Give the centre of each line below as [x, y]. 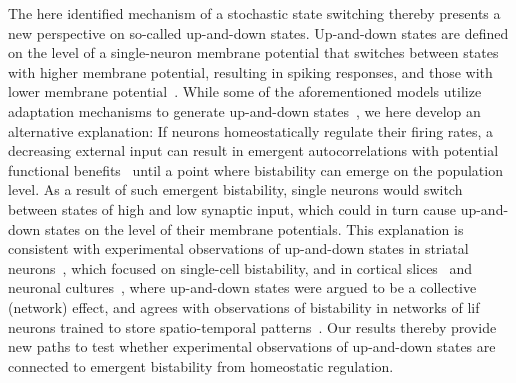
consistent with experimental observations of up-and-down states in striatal [238, 248]
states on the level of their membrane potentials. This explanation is [254, 228]
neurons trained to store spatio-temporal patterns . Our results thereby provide [252, 326]
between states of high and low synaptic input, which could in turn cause [232, 208]
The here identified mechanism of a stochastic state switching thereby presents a [254, 13]
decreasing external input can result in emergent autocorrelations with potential [253, 150]
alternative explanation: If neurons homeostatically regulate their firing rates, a [251, 130]
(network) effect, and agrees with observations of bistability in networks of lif [244, 306]
